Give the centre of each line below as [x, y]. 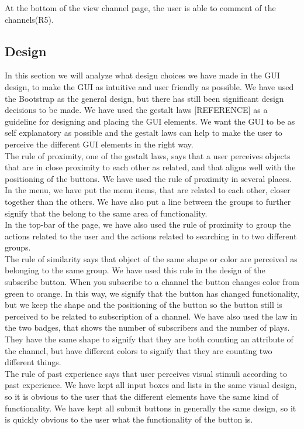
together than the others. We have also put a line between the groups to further [148, 201]
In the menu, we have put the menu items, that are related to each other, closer [148, 190]
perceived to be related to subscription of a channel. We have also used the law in [151, 316]
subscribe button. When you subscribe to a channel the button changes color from [152, 282]
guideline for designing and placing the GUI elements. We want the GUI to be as [150, 121]
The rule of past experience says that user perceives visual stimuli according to [146, 373]
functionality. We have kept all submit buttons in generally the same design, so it [151, 408]
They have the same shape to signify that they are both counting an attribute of [149, 339]
